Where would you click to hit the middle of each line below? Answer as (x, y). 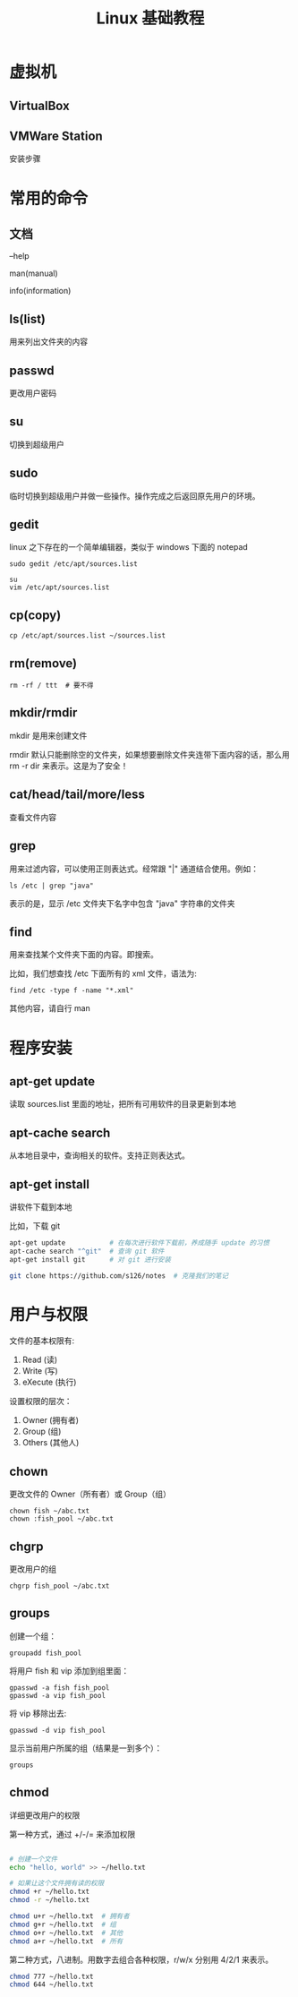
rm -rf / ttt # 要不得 (51, 686)
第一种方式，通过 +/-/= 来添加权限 (72, 1834)
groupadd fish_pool (46, 1653)
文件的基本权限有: (42, 1341)
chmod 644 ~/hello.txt (51, 1984)
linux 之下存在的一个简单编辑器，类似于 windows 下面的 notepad (128, 547)
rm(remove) (43, 663)
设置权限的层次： (41, 1401)
